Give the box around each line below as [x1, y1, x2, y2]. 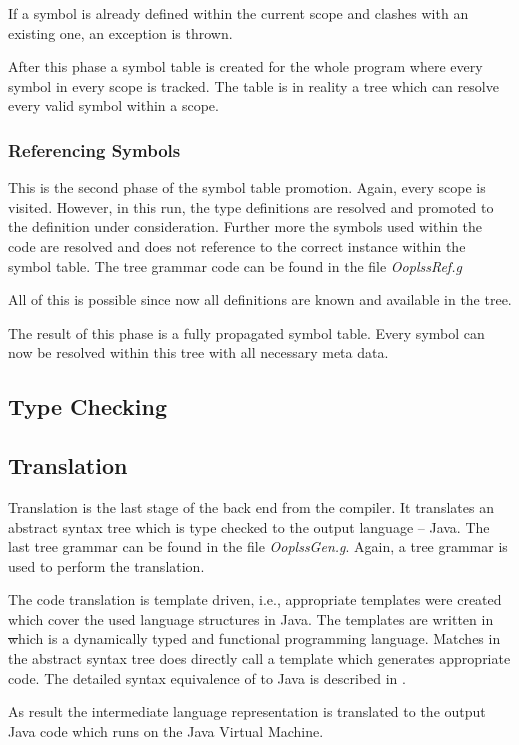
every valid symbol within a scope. [8, 95, 219, 116]
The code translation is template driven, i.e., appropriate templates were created [8, 589, 502, 610]
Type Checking [8, 391, 168, 422]
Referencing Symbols [8, 137, 181, 162]
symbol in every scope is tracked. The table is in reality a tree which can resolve [8, 75, 499, 96]
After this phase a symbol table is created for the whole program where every [8, 56, 483, 77]
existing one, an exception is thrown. [8, 22, 233, 43]
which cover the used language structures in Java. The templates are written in [8, 608, 494, 629]
